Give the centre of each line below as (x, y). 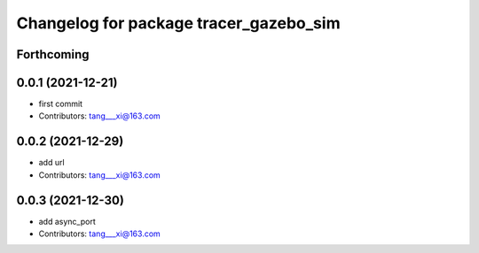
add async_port (67, 221)
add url (52, 163)
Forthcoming (53, 54)
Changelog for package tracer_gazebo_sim (178, 23)
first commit (61, 104)
